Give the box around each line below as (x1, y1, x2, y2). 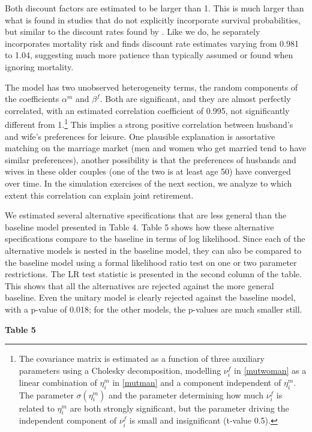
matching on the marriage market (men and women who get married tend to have (5, 142, 307, 154)
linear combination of (19, 376, 97, 388)
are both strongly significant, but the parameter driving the (70, 401, 289, 414)
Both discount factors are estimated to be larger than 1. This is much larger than (5, 2, 304, 14)
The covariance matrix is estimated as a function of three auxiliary (19, 352, 265, 365)
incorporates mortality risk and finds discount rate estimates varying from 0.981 (5, 37, 299, 49)
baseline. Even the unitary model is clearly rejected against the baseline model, (5, 291, 296, 304)
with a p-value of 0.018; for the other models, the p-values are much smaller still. (5, 302, 302, 315)
